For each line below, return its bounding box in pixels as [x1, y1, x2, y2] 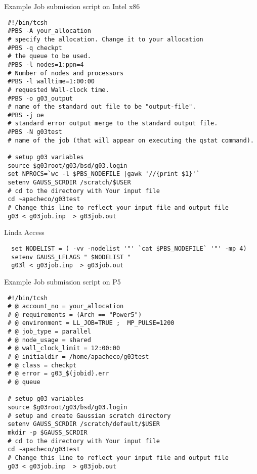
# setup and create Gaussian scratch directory [8, 412, 171, 419]
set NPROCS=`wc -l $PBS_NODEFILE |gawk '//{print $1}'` [8, 170, 200, 178]
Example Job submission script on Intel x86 [4, 1, 140, 11]
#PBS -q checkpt [8, 44, 62, 52]
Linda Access [4, 227, 45, 238]
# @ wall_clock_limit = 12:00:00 [8, 345, 120, 352]
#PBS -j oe [8, 111, 44, 119]
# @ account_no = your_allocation [8, 303, 124, 310]
